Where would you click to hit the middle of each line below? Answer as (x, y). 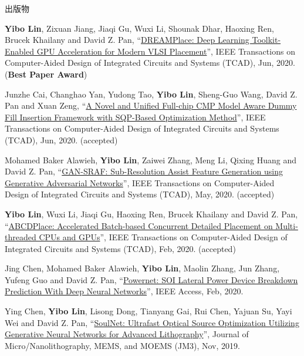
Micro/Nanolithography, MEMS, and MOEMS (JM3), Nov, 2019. (122, 345)
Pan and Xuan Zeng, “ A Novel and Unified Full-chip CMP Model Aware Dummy (151, 105)
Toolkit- (266, 40)
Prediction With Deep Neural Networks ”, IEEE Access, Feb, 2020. (124, 291)
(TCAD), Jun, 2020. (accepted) (61, 140)
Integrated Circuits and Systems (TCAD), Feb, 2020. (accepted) (120, 248)
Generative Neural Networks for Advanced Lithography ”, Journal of (127, 334)
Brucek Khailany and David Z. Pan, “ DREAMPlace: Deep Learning (127, 40)
